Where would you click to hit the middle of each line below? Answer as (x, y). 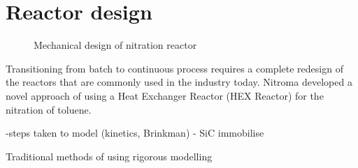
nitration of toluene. (49, 109)
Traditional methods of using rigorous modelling (109, 156)
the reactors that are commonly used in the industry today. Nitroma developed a (179, 82)
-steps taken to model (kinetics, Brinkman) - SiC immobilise (135, 133)
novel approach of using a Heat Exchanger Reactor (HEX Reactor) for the (165, 95)
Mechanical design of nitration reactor (115, 45)
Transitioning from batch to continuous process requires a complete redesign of (174, 68)
